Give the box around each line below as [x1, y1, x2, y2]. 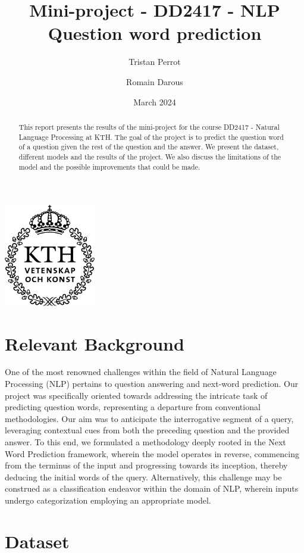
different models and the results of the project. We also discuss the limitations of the [18, 151, 281, 161]
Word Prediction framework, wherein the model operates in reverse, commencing [5, 447, 299, 460]
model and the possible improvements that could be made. [18, 161, 200, 171]
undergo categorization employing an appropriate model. [5, 493, 211, 506]
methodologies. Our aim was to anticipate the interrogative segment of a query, [5, 412, 294, 424]
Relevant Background [5, 331, 184, 355]
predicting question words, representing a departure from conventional [5, 401, 261, 413]
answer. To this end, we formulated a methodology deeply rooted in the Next [5, 436, 286, 448]
